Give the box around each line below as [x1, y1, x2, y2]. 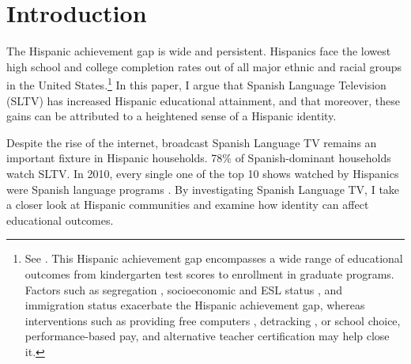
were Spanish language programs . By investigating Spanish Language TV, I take [6, 180, 400, 197]
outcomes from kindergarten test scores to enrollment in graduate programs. [25, 265, 394, 282]
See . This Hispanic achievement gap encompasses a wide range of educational [25, 250, 403, 267]
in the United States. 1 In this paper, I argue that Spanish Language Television [6, 74, 386, 93]
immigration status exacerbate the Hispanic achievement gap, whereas [25, 297, 365, 313]
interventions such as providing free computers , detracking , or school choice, [25, 312, 401, 328]
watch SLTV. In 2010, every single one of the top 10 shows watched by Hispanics [6, 165, 399, 181]
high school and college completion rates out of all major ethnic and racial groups [6, 58, 402, 74]
